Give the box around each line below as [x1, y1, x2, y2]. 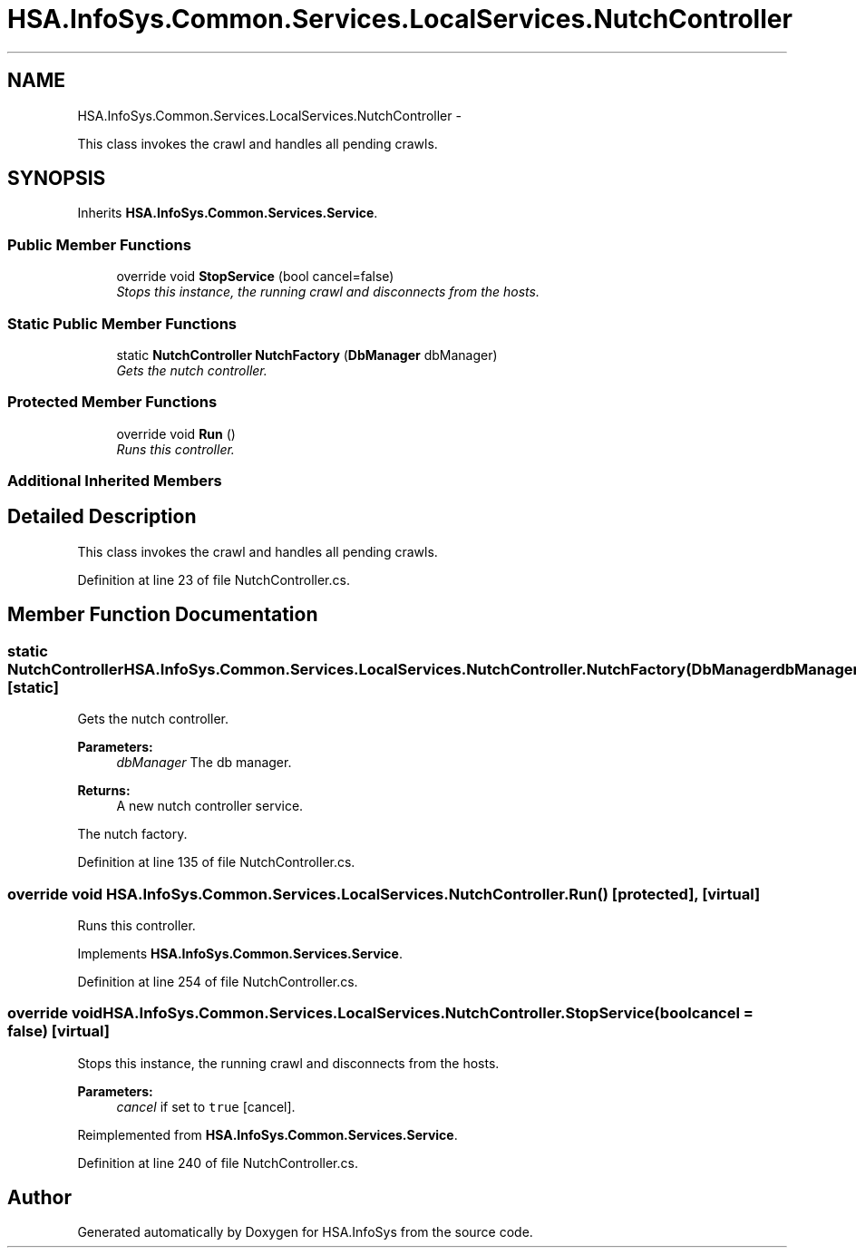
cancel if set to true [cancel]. [116, 1098, 296, 1114]
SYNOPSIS [7, 167, 106, 190]
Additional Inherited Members [7, 472, 222, 491]
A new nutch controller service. [116, 798, 304, 814]
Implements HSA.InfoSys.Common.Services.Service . [77, 945, 403, 961]
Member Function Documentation [7, 603, 318, 627]
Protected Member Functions [7, 393, 218, 412]
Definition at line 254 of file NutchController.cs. [77, 973, 358, 989]
